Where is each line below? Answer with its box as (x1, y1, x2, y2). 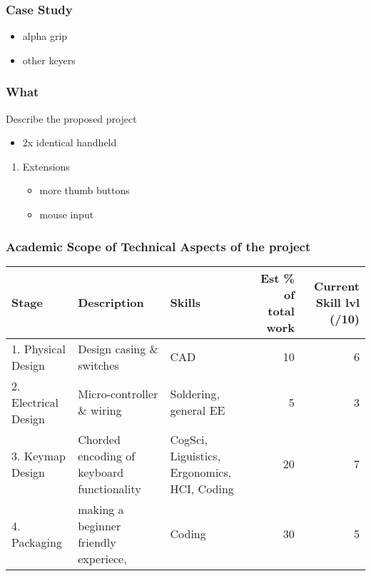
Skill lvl (315, 294, 360, 311)
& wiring (78, 402, 122, 419)
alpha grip (22, 29, 68, 44)
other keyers (22, 52, 76, 67)
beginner (78, 517, 121, 534)
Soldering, (170, 385, 220, 403)
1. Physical (11, 340, 66, 357)
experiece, (78, 550, 127, 567)
